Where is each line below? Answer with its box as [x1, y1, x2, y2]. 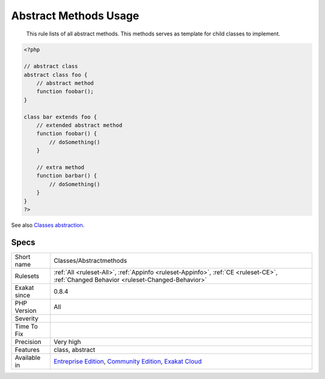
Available [14, 353, 41, 362]
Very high [53, 337, 81, 346]
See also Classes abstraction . [11, 221, 85, 229]
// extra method [36, 164, 84, 171]
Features [14, 345, 40, 354]
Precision [14, 337, 42, 346]
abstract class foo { [23, 71, 88, 78]
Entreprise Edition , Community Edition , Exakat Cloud [53, 357, 202, 365]
